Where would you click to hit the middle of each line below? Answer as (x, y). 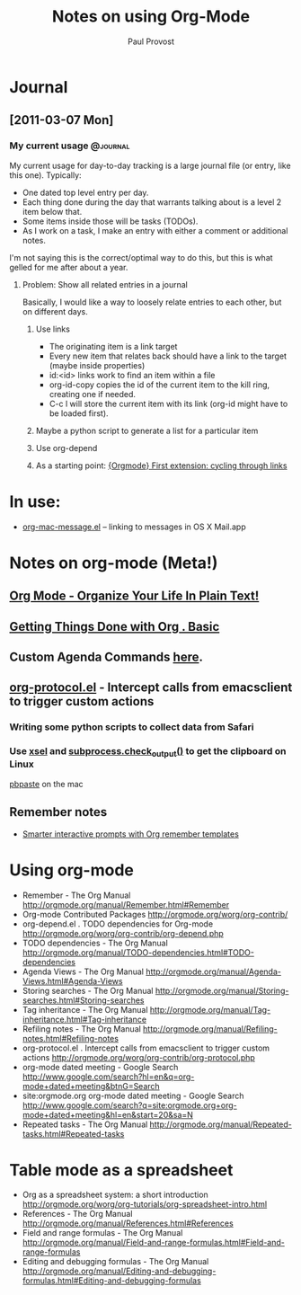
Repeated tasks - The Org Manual (85, 1124)
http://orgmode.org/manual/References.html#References (128, 1223)
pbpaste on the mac (46, 784)
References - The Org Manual (77, 1214)
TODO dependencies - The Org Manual (95, 943)
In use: (35, 501)
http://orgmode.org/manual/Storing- (222, 990)
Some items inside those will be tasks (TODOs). (110, 221)
